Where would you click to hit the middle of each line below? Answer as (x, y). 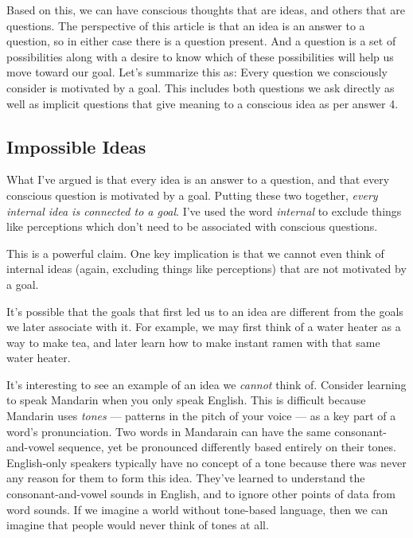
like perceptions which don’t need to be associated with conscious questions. (192, 226)
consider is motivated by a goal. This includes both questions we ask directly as (201, 87)
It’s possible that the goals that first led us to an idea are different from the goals (205, 311)
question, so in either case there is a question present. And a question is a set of (201, 41)
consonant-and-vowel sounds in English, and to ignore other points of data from (201, 494)
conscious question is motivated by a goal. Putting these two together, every (192, 195)
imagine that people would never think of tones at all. (138, 525)
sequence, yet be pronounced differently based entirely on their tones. (227, 447)
